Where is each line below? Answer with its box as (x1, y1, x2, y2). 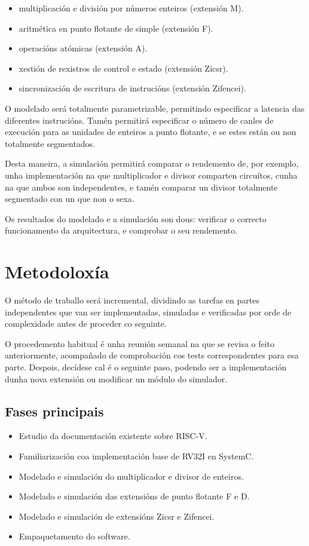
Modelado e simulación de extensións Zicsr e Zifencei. (19, 510, 215, 522)
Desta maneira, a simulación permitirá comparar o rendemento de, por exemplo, (5, 157, 299, 170)
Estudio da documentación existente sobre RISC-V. (19, 430, 207, 442)
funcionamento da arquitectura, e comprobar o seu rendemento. (5, 224, 238, 237)
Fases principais (5, 401, 104, 420)
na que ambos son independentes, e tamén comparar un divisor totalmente (5, 180, 278, 193)
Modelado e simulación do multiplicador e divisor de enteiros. (19, 470, 244, 482)
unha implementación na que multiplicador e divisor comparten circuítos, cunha (5, 168, 298, 181)
